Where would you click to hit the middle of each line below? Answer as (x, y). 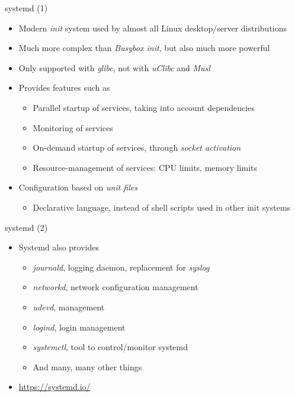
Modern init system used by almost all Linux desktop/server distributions (153, 28)
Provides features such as (64, 88)
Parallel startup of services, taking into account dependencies (144, 107)
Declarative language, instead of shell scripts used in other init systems (162, 207)
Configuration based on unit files (78, 187)
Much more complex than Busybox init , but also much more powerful (144, 48)
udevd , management (69, 307)
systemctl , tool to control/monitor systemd (110, 347)
